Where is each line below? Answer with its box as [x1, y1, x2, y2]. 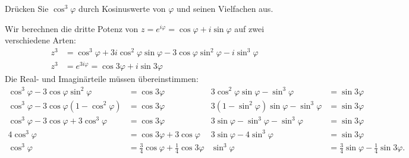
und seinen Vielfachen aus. [176, 2, 273, 14]
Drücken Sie [5, 2, 49, 14]
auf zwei [234, 22, 265, 34]
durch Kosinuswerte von [78, 2, 166, 14]
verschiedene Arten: [5, 34, 76, 46]
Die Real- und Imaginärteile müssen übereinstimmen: [5, 72, 199, 85]
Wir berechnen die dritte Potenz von [5, 22, 139, 34]
